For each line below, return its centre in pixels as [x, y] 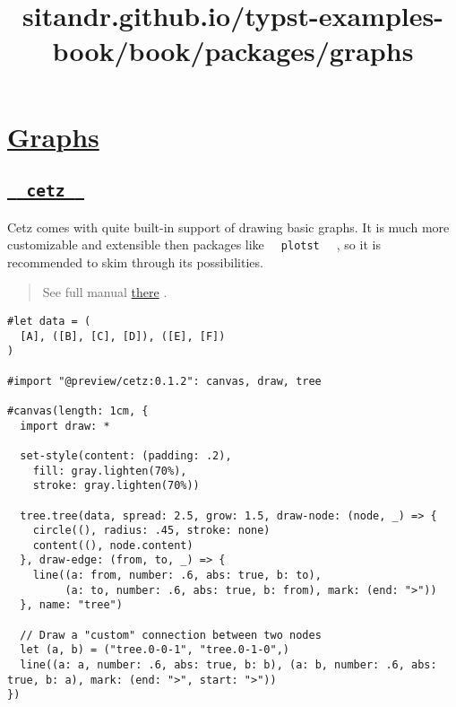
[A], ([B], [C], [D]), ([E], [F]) [123, 336]
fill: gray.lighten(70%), [110, 471]
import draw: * [65, 426]
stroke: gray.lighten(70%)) [116, 486]
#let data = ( [49, 321]
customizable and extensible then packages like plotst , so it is [194, 244]
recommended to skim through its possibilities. [135, 262]
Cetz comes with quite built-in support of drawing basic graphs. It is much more [228, 227]
